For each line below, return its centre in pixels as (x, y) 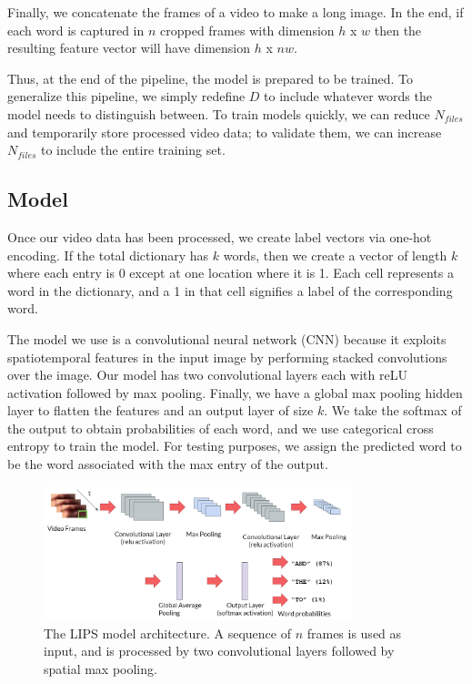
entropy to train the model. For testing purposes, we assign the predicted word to (235, 446)
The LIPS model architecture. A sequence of (167, 633)
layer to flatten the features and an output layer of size (161, 410)
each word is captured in (76, 30)
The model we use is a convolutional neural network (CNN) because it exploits (227, 338)
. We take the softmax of (393, 410)
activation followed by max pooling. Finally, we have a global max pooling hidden (235, 392)
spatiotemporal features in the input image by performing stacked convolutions (227, 357)
